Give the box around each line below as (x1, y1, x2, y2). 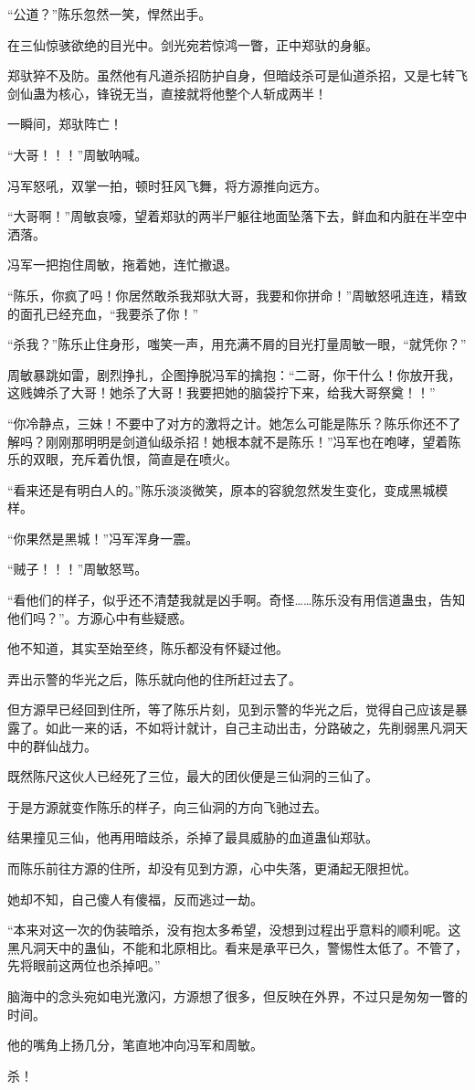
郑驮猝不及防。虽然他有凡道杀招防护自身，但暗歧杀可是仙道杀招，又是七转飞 (7, 66, 468, 85)
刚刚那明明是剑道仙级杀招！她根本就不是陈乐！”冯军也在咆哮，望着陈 (45, 431, 461, 450)
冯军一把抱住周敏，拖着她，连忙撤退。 (7, 255, 237, 274)
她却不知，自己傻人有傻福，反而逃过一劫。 (7, 889, 263, 908)
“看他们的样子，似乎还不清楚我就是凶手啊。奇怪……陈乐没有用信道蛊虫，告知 (7, 590, 466, 609)
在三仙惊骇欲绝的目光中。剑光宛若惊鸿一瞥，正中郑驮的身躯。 (7, 35, 378, 54)
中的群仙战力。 (7, 735, 97, 755)
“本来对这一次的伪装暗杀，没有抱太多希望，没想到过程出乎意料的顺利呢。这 (7, 920, 461, 939)
